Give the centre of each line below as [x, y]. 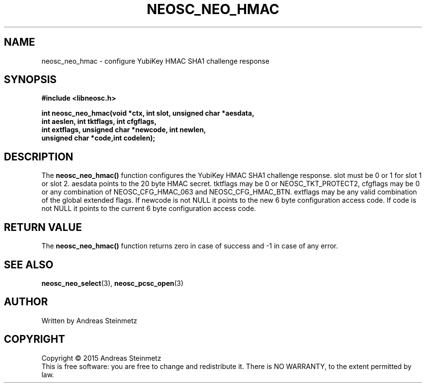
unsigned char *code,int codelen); [98, 138]
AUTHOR [26, 302]
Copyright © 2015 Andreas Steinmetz [101, 358]
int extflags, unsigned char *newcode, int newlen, [124, 130]
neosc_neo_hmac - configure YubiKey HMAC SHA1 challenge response [155, 61]
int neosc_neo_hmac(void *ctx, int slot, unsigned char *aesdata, [148, 113]
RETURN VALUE [43, 227]
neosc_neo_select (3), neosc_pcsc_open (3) [113, 283]
